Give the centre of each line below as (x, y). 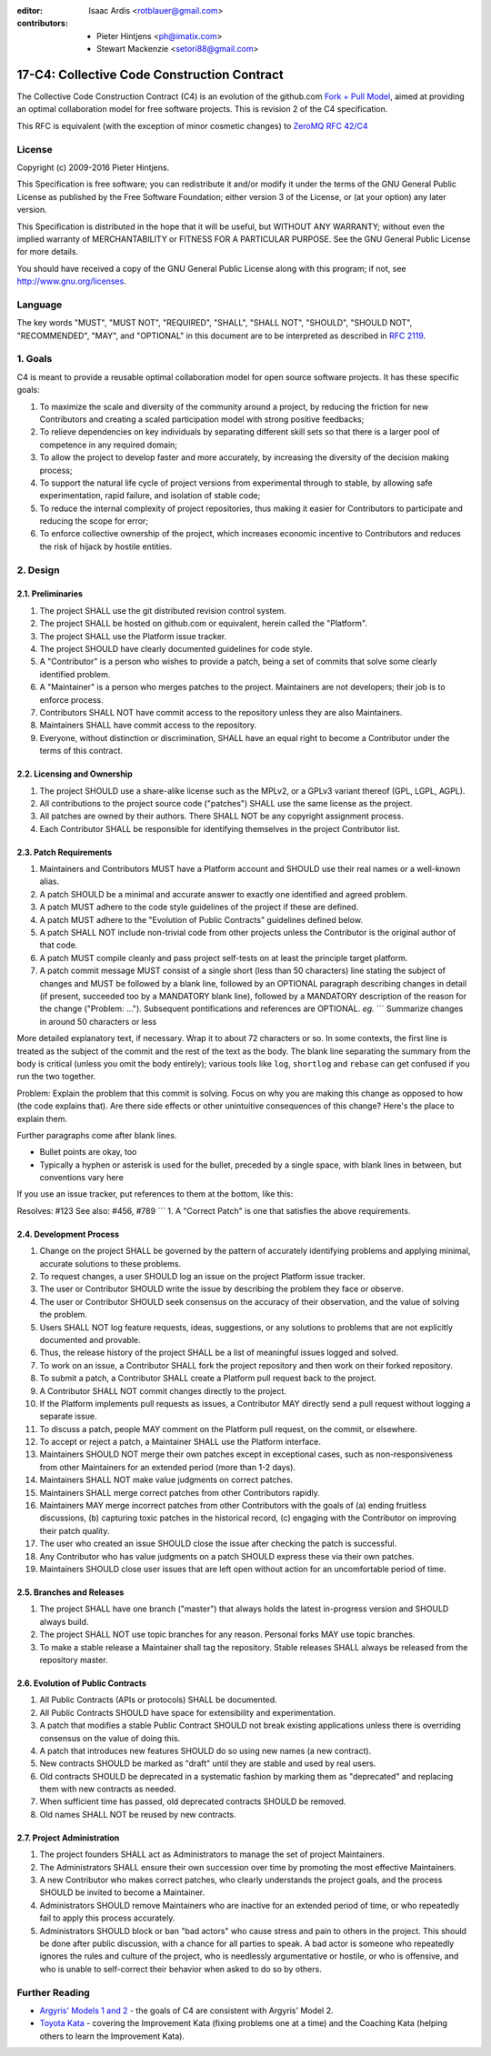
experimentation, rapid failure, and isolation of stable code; (150, 496)
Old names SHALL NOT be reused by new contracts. (138, 1814)
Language (40, 305)
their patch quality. (75, 1530)
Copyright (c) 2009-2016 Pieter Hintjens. (93, 167)
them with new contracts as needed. (108, 1789)
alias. (49, 881)
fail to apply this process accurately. (107, 1918)
